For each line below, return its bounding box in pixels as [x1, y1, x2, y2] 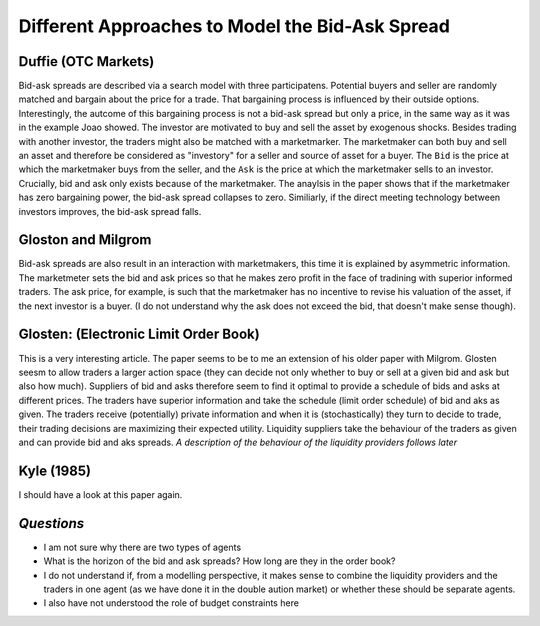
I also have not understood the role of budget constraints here [43, 597, 300, 609]
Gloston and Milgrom [18, 231, 152, 249]
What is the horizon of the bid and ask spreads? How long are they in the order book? [43, 555, 396, 567]
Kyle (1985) [18, 462, 92, 479]
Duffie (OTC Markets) [18, 53, 155, 70]
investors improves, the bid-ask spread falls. [18, 205, 202, 217]
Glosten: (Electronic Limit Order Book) [18, 326, 260, 343]
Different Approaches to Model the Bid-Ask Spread [18, 15, 450, 37]
